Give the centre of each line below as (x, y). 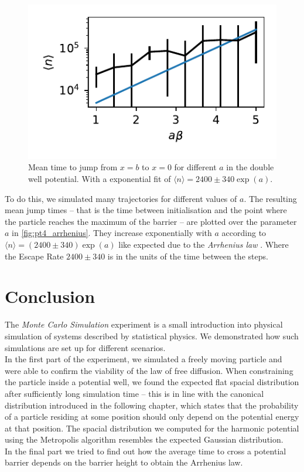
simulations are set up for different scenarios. (85, 347)
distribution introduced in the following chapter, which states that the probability (152, 405)
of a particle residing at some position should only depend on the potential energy (152, 417)
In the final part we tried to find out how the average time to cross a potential (146, 451)
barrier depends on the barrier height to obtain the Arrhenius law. (124, 462)
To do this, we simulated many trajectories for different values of (121, 198)
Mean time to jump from (73, 167)
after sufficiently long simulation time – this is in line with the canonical (134, 393)
